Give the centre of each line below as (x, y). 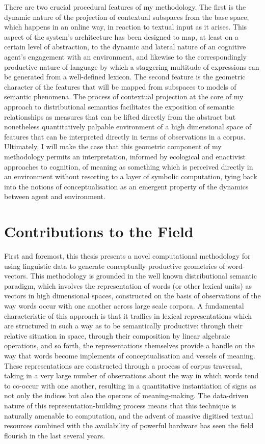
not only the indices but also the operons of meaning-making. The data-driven (126, 395)
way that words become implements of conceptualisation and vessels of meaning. (130, 355)
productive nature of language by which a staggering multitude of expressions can (132, 66)
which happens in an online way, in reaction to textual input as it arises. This (126, 27)
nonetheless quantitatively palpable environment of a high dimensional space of (128, 127)
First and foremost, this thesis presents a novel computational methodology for (127, 256)
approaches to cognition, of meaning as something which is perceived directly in (129, 166)
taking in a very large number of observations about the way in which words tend (131, 376)
